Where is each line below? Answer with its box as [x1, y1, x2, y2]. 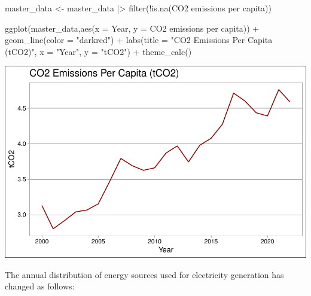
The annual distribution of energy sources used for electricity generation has [5, 268, 284, 280]
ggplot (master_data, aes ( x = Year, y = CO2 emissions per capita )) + [5, 22, 260, 34]
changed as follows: [5, 280, 75, 292]
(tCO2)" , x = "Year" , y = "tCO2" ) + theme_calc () [5, 45, 192, 57]
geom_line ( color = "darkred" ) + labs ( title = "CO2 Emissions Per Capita [5, 33, 273, 46]
